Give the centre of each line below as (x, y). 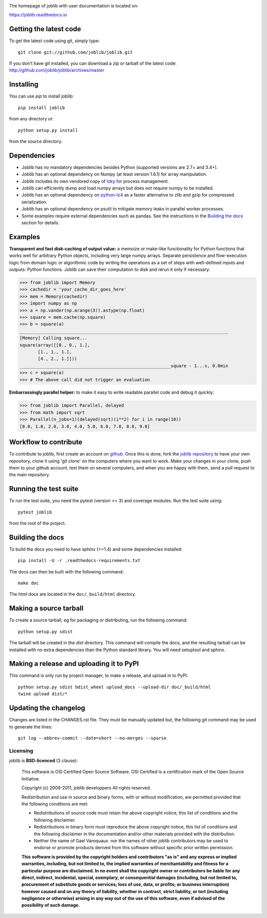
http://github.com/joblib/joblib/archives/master (57, 70)
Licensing (21, 751)
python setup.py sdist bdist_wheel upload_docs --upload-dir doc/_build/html (114, 687)
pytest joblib (35, 512)
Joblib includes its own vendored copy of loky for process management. (95, 181)
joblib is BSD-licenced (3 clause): (44, 761)
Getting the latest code (45, 29)
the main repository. (30, 475)
